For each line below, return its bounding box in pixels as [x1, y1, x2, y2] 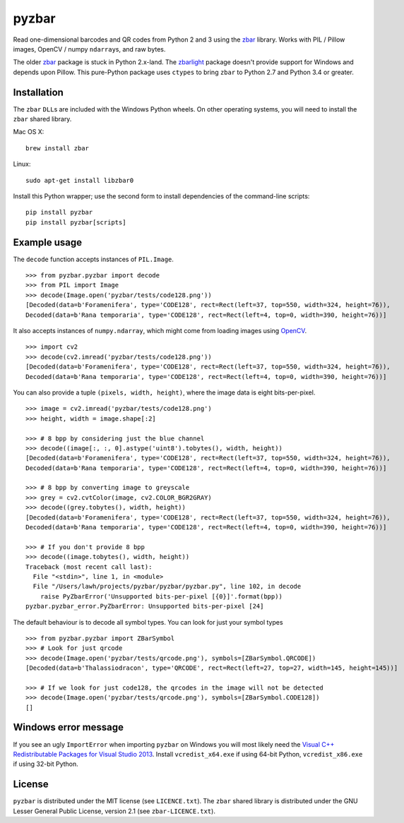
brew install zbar [25, 144, 90, 152]
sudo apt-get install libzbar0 [25, 176, 134, 184]
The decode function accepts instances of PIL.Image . [13, 255, 174, 263]
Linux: [13, 160, 31, 169]
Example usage [13, 236, 83, 248]
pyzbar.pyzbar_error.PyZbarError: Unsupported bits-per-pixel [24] [25, 602, 264, 611]
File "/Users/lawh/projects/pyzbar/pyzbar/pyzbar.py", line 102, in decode [32, 582, 302, 591]
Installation [13, 86, 64, 98]
